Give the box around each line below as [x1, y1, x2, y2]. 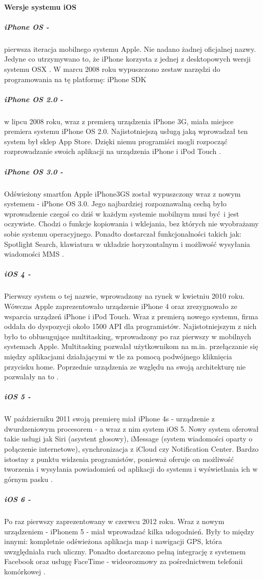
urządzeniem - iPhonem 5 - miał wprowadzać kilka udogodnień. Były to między [4, 526, 254, 536]
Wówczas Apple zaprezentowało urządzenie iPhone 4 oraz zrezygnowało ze [4, 300, 237, 311]
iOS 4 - [4, 268, 31, 279]
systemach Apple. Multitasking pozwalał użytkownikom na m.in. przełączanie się [4, 341, 258, 352]
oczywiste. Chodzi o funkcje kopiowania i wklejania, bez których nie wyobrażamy [4, 218, 259, 229]
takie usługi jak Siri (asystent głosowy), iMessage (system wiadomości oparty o [4, 433, 253, 444]
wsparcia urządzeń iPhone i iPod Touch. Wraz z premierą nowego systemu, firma [4, 311, 258, 321]
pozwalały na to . [4, 371, 59, 382]
